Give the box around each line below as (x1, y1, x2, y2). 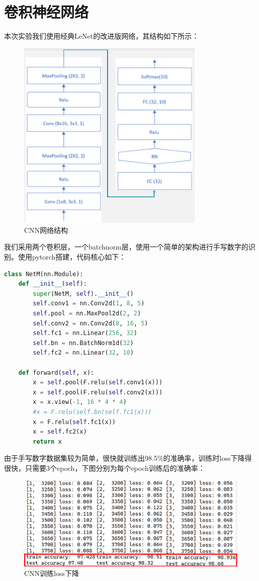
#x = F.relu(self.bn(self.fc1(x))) (33, 408, 152, 416)
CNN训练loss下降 (24, 568, 79, 578)
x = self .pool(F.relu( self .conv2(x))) (33, 388, 163, 396)
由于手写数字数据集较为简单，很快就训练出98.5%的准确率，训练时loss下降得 (4, 453, 252, 463)
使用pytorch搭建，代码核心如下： (18, 252, 126, 262)
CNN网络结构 (24, 224, 68, 235)
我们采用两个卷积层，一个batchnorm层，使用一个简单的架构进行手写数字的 (4, 241, 248, 252)
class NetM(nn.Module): (4, 270, 83, 278)
